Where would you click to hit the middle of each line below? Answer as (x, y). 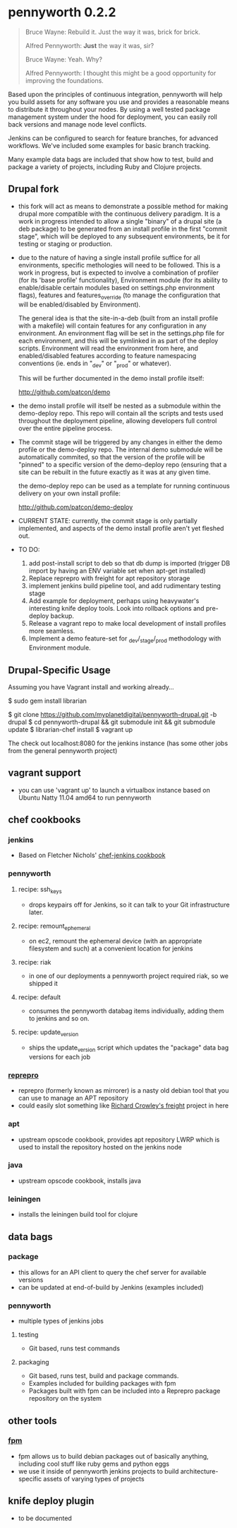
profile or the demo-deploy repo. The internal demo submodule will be (120, 449)
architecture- (199, 1471)
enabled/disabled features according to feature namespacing (107, 355)
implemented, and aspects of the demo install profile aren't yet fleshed (121, 529)
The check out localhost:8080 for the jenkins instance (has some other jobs (118, 743)
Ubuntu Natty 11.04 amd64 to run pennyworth (85, 798)
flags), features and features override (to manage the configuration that (119, 296)
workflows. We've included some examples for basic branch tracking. (109, 145)
